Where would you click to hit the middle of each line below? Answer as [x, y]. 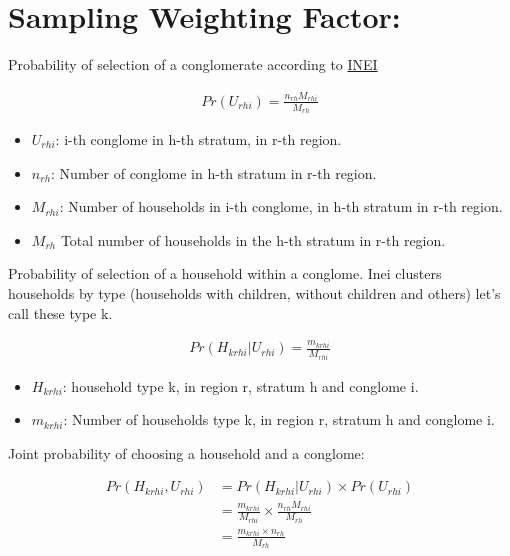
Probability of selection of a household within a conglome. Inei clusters [225, 273]
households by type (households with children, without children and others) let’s [254, 292]
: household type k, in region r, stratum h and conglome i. [240, 385]
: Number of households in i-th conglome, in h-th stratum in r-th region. [281, 206]
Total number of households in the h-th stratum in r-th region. [253, 239]
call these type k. [60, 312]
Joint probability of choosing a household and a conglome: [186, 452]
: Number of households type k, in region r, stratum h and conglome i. [279, 419]
